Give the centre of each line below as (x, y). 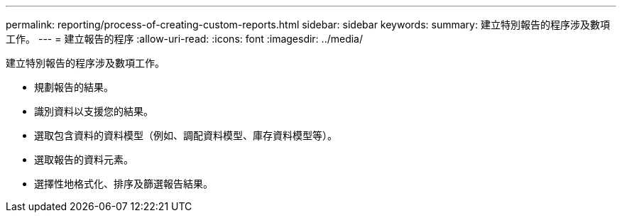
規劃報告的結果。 (74, 87)
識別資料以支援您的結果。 (94, 111)
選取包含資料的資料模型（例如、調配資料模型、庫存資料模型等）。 (186, 135)
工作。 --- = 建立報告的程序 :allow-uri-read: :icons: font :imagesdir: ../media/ (185, 39)
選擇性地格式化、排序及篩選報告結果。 (124, 184)
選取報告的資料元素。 (84, 159)
